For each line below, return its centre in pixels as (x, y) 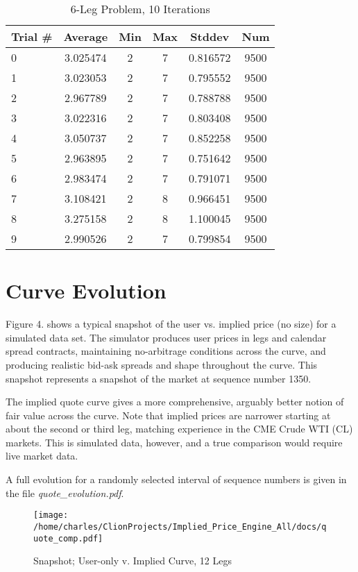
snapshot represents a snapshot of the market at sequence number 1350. (159, 378)
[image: (51, 515)
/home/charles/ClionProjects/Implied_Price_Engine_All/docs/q (180, 527)
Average (86, 36)
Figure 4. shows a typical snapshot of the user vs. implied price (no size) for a (171, 324)
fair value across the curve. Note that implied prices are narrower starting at (168, 415)
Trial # (32, 36)
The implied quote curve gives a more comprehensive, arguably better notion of (175, 402)
